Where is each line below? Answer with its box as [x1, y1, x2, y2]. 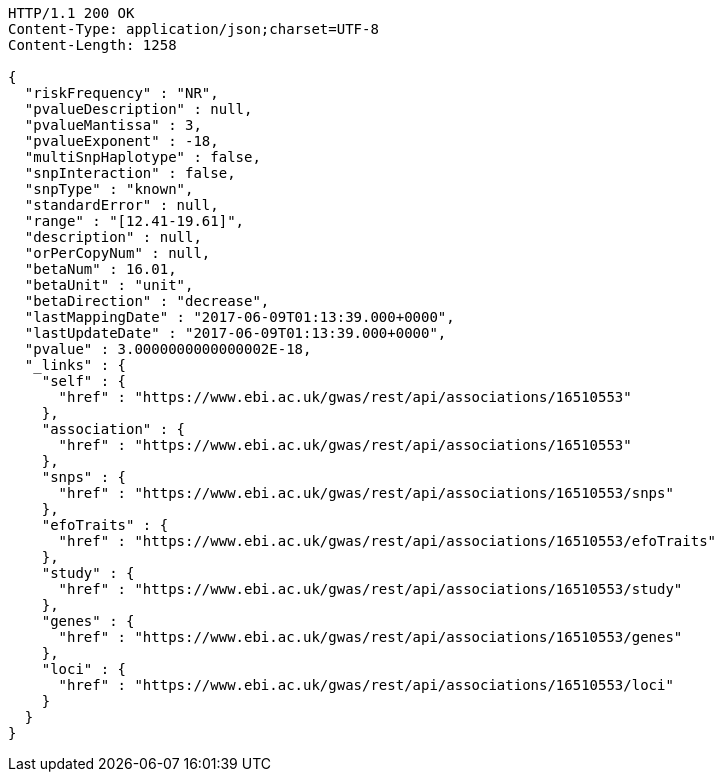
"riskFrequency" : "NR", [24, 85, 219, 101]
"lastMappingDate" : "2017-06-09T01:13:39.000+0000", [24, 309, 455, 325]
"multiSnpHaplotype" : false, [24, 149, 261, 165]
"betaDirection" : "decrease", [24, 293, 270, 309]
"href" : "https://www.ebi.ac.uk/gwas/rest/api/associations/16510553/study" [58, 581, 683, 597]
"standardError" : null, [24, 197, 219, 213]
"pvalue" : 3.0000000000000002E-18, [24, 341, 312, 357]
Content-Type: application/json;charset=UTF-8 [8, 21, 379, 37]
